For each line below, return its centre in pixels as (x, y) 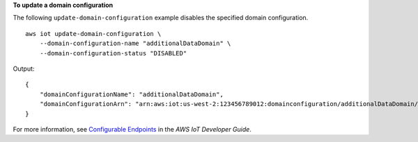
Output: (24, 69)
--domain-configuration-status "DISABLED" (113, 53)
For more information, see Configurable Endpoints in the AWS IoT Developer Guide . (132, 129)
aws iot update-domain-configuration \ (93, 34)
